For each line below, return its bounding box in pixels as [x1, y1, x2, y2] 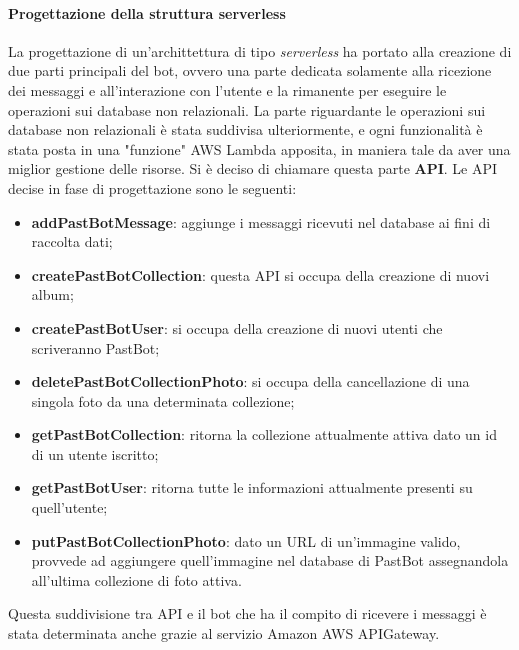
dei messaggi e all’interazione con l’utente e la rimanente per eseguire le [8, 79, 447, 100]
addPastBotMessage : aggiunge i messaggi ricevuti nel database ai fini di [31, 211, 491, 232]
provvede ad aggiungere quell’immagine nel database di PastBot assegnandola [31, 550, 509, 571]
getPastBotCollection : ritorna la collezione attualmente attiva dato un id [31, 424, 497, 445]
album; [31, 284, 74, 305]
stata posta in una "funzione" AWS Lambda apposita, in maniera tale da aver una [8, 138, 511, 159]
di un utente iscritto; [31, 443, 159, 464]
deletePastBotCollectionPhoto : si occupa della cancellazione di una [31, 371, 470, 392]
